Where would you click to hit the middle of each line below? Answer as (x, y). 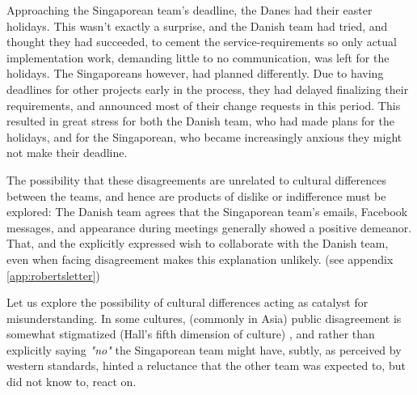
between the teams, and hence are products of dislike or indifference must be (196, 195)
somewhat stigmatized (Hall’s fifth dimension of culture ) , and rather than (191, 334)
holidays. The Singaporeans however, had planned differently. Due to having (195, 73)
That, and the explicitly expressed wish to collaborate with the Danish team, (198, 243)
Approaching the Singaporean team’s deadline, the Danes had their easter (190, 10)
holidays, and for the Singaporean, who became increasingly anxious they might (204, 136)
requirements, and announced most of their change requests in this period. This (204, 105)
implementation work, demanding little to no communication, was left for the (198, 57)
